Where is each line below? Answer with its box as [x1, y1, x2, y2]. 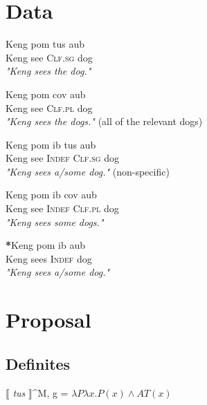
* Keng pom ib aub [6, 238, 86, 252]
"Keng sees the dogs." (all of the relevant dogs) [6, 114, 203, 129]
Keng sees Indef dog [6, 251, 92, 265]
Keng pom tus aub [6, 37, 85, 51]
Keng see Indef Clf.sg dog [6, 151, 120, 165]
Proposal [6, 305, 91, 334]
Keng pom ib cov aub [6, 187, 97, 202]
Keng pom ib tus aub [6, 137, 96, 151]
